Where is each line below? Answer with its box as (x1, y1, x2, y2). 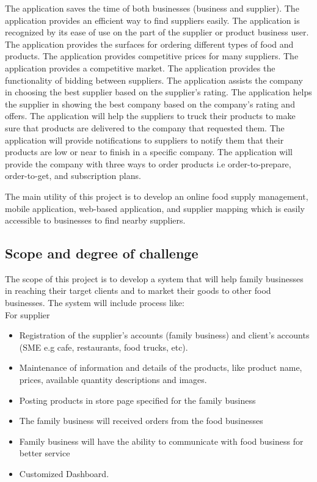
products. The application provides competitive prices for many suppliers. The (5, 49, 299, 62)
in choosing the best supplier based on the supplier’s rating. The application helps (5, 86, 312, 98)
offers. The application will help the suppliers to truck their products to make (5, 109, 296, 122)
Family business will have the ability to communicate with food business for (19, 434, 304, 447)
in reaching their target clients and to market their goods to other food (5, 284, 271, 297)
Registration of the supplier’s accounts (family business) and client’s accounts (19, 329, 310, 341)
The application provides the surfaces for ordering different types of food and (5, 37, 294, 50)
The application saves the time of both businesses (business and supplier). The (5, 2, 299, 14)
